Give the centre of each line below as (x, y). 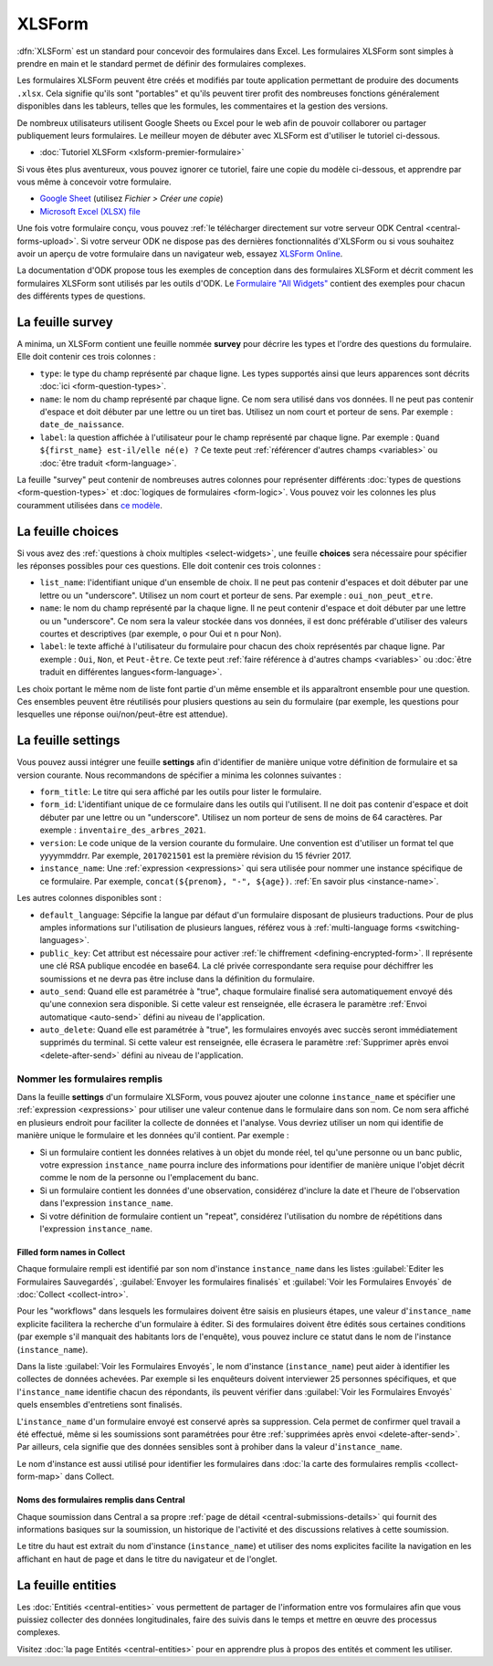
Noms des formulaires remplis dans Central (101, 1500)
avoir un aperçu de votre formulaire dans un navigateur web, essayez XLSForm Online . (180, 254)
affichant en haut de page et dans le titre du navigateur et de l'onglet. (147, 1559)
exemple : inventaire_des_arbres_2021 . (123, 830)
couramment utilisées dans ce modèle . (90, 505)
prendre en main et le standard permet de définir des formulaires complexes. (161, 63)
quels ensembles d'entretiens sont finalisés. (100, 1405)
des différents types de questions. (81, 296)
